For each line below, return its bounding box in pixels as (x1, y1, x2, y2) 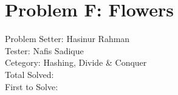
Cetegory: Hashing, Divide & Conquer (5, 56, 147, 69)
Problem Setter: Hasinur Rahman (5, 32, 130, 45)
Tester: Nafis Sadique (5, 44, 84, 57)
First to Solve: (5, 80, 58, 93)
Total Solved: (5, 68, 54, 80)
